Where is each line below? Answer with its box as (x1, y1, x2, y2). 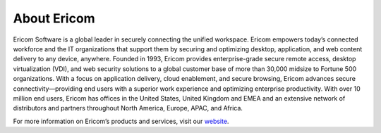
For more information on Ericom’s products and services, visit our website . (13, 117, 229, 125)
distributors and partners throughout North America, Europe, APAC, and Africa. (13, 104, 243, 113)
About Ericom (13, 11, 95, 26)
